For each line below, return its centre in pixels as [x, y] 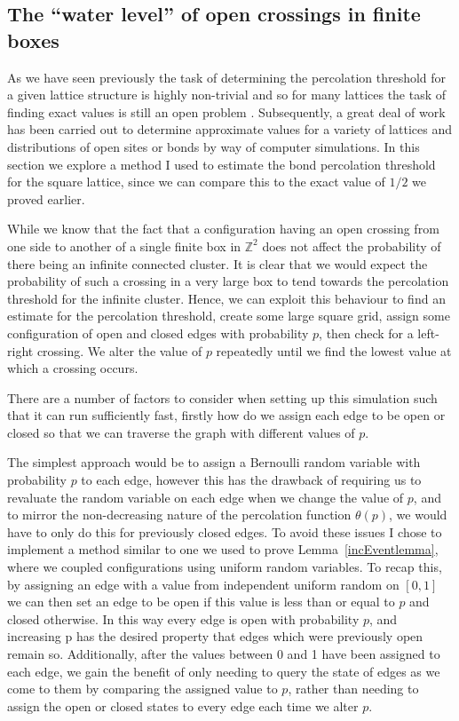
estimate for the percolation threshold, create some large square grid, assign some [229, 316]
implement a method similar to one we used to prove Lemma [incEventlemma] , [223, 549]
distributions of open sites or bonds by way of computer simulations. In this [214, 146]
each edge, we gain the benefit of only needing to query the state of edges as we [224, 671]
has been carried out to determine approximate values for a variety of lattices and [229, 129]
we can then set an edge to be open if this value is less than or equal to [201, 602]
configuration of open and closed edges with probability [158, 333]
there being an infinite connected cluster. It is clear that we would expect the [218, 263]
